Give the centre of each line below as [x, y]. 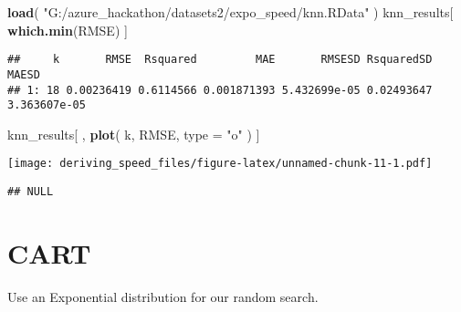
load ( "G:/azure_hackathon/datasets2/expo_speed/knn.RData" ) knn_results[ [230, 12]
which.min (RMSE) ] [68, 30]
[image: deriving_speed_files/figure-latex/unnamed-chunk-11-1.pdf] [220, 164]
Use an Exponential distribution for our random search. [163, 296]
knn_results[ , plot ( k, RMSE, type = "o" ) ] [134, 134]
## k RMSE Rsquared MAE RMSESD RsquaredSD [220, 60]
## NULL [31, 192]
